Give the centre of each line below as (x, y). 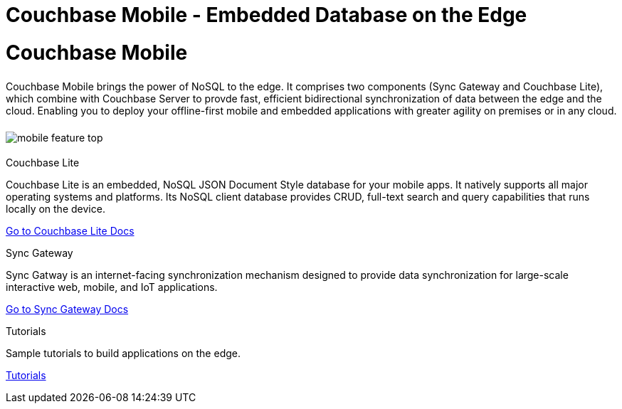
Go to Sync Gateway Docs (67, 309)
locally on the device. (56, 208)
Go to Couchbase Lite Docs (70, 230)
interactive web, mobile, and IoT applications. (112, 287)
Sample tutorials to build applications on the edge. (123, 353)
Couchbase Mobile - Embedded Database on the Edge (267, 15)
